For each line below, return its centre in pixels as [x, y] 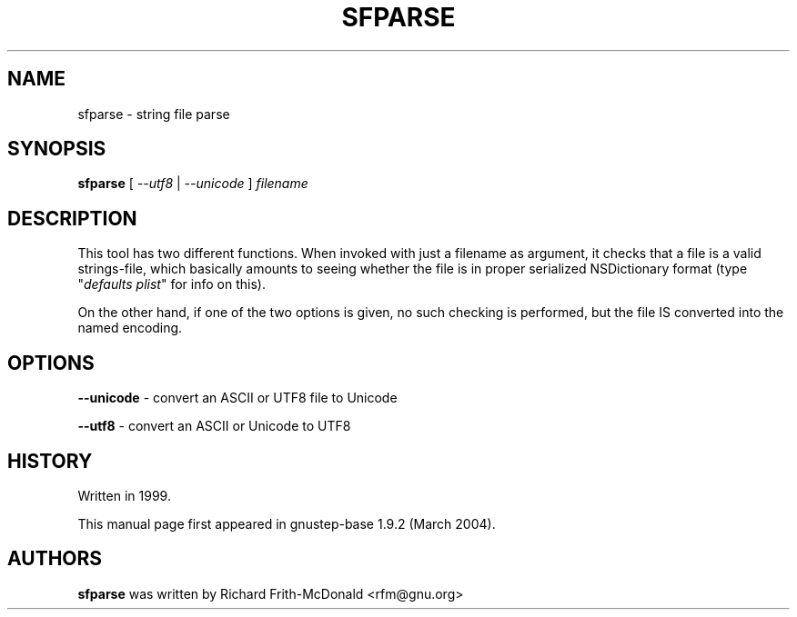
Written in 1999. [124, 495]
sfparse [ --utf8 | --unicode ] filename [193, 184]
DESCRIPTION [72, 218]
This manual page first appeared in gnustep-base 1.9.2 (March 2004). [287, 523]
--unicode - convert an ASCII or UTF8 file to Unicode [237, 398]
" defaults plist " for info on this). [172, 284]
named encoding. [130, 328]
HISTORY [50, 461]
